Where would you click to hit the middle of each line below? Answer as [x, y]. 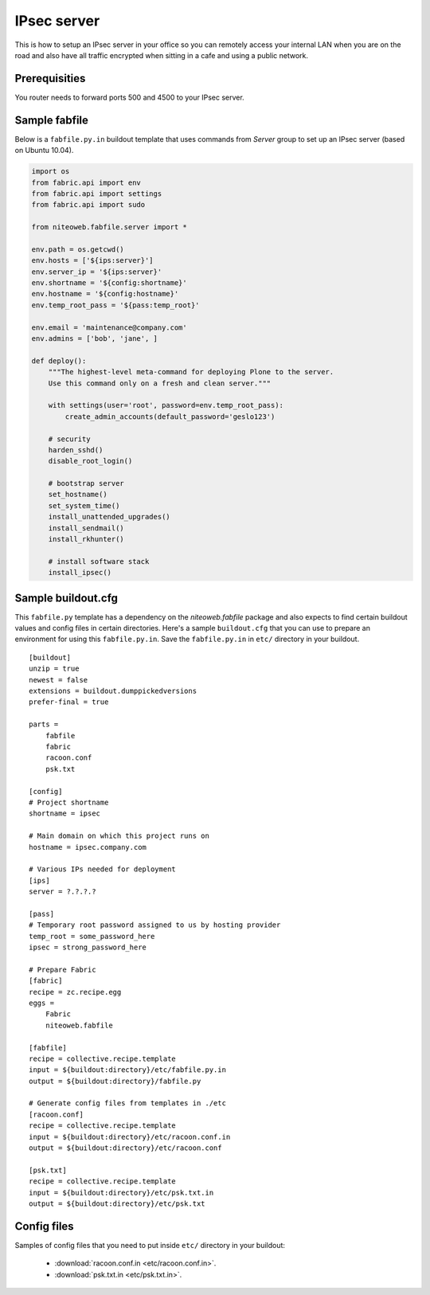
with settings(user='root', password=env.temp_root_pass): [166, 405]
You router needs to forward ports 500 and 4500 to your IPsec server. [129, 97]
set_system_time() [84, 505]
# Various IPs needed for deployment [103, 869]
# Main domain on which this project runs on [119, 836]
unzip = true [54, 669]
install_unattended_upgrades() [109, 517]
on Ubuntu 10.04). [44, 151]
